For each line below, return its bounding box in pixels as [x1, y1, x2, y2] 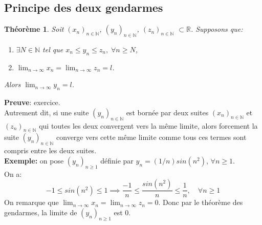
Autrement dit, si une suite [4, 107, 89, 117]
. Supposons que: [190, 24, 243, 34]
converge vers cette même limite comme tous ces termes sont [56, 132, 247, 142]
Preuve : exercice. [4, 97, 60, 108]
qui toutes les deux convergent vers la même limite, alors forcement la [39, 120, 258, 131]
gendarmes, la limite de [4, 207, 77, 217]
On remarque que [4, 197, 59, 208]
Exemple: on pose [4, 155, 64, 166]
